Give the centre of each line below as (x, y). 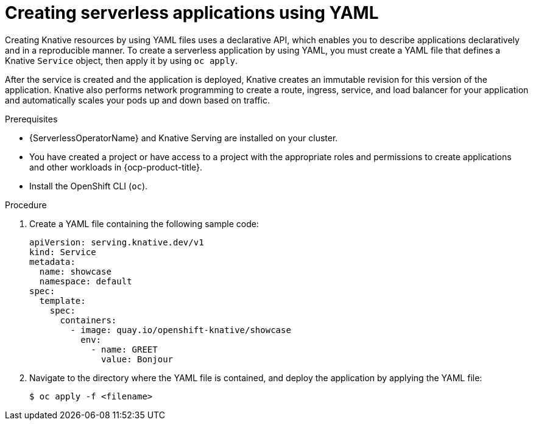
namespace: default (86, 281)
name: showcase (75, 271)
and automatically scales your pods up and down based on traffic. (137, 100)
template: (62, 300)
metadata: (52, 262)
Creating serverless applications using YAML (192, 13)
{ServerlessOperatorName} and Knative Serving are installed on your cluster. (184, 138)
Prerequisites (31, 119)
